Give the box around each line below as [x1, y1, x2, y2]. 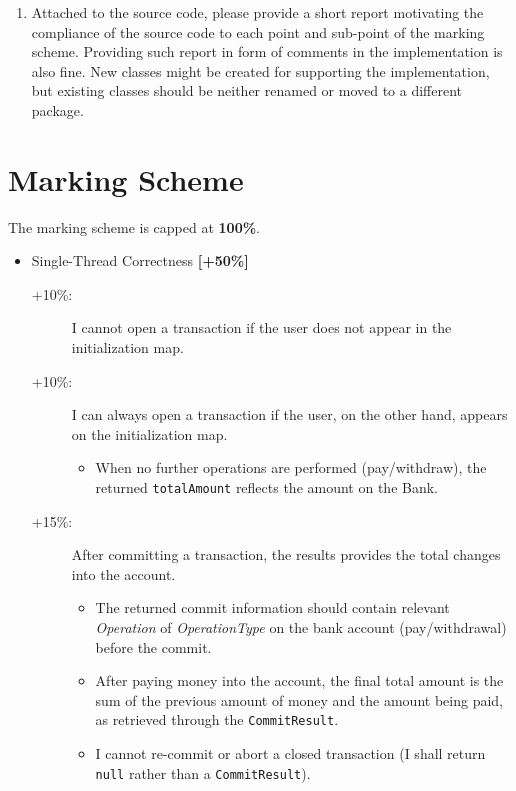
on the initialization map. [71, 423, 228, 444]
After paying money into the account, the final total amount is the [95, 670, 504, 691]
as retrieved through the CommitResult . [95, 709, 339, 730]
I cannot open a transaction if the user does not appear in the [71, 317, 452, 338]
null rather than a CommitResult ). [95, 762, 311, 783]
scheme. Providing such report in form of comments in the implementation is [31, 41, 503, 62]
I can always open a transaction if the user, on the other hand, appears [71, 404, 508, 425]
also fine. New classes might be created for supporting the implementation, [31, 60, 490, 81]
